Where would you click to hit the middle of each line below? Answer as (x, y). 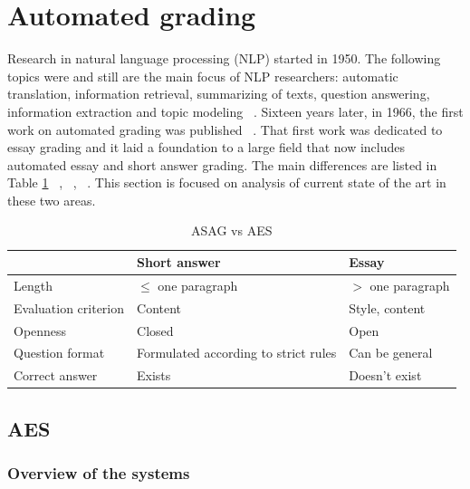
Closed (155, 330)
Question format (59, 353)
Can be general (391, 353)
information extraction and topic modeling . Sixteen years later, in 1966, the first (235, 111)
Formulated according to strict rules (237, 353)
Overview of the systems (99, 473)
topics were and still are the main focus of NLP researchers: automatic (203, 76)
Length (33, 285)
